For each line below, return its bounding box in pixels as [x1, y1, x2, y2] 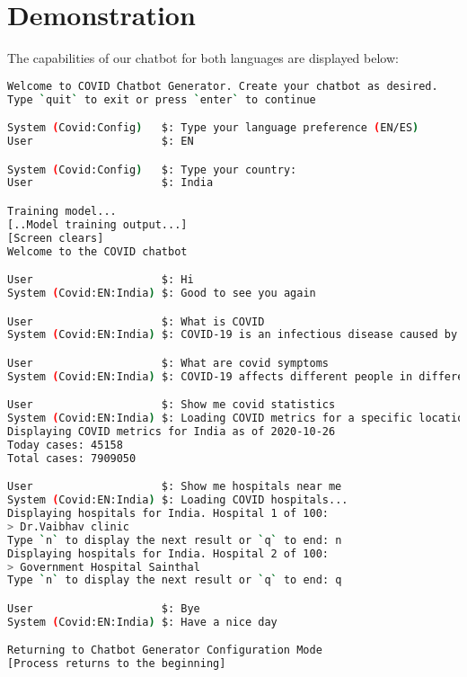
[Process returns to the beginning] [7, 657, 226, 671]
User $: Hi [7, 273, 194, 287]
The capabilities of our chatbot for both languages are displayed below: [7, 49, 399, 67]
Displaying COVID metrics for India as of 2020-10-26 [7, 425, 336, 439]
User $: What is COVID [7, 315, 265, 328]
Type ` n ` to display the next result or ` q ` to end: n [7, 533, 342, 547]
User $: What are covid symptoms [7, 356, 329, 370]
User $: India [7, 176, 214, 190]
